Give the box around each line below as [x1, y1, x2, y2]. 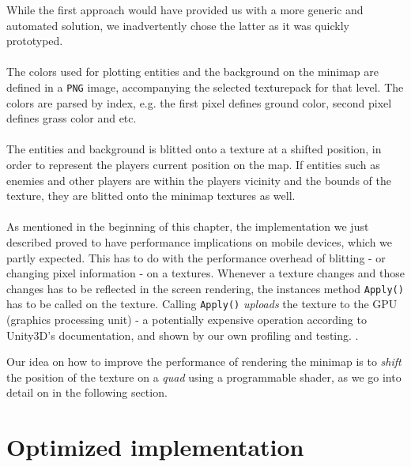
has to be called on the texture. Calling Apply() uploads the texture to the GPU [6, 296, 398, 312]
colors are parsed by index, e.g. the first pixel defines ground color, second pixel [6, 94, 392, 111]
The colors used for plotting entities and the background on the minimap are [6, 63, 379, 80]
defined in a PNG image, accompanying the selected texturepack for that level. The [6, 78, 404, 95]
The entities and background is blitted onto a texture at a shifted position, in [6, 141, 382, 157]
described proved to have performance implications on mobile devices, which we [6, 233, 393, 250]
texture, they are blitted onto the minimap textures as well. [6, 187, 296, 204]
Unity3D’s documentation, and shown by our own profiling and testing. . [6, 326, 359, 343]
